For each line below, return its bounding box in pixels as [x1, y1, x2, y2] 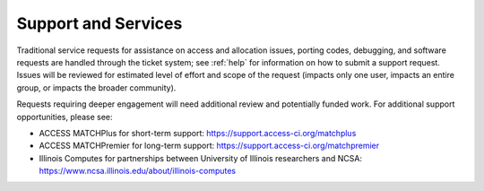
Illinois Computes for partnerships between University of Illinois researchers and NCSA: [39, 152, 363, 163]
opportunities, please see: [16, 111, 113, 122]
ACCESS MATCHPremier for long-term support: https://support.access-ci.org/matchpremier [39, 140, 380, 152]
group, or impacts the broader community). [16, 82, 177, 93]
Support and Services [16, 13, 183, 33]
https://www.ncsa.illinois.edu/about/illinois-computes [39, 166, 237, 177]
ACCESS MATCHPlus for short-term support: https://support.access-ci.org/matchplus [39, 127, 357, 138]
